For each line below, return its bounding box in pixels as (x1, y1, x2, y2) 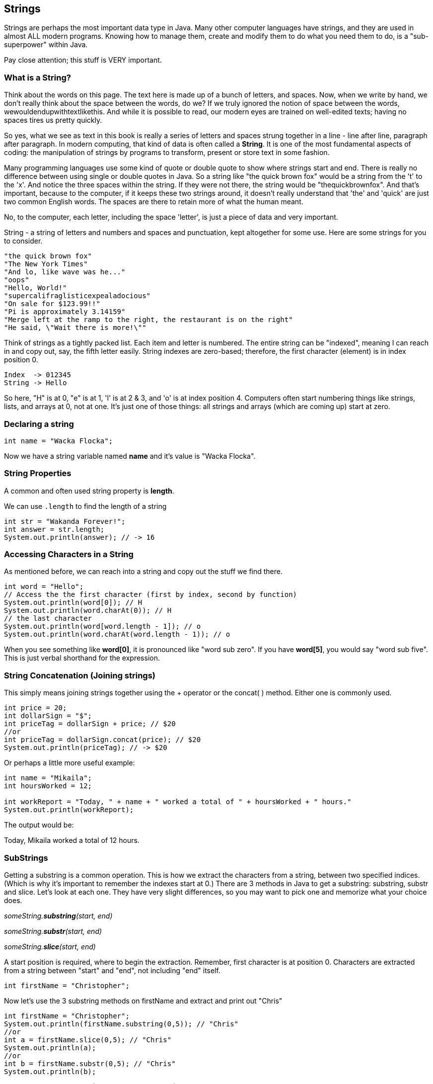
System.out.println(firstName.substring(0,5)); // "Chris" (4, 1019, 239, 1028)
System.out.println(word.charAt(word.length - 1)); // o (4, 630, 230, 639)
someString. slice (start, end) (4, 942, 96, 951)
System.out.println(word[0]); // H (4, 598, 143, 607)
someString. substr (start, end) (4, 926, 102, 935)
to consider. (4, 237, 43, 246)
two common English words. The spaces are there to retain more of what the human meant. (4, 197, 303, 206)
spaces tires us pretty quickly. (4, 116, 102, 125)
